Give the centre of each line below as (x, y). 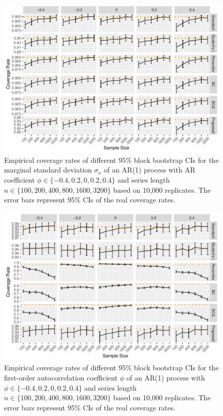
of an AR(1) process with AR (150, 170)
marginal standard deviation (48, 170)
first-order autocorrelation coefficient (61, 378)
